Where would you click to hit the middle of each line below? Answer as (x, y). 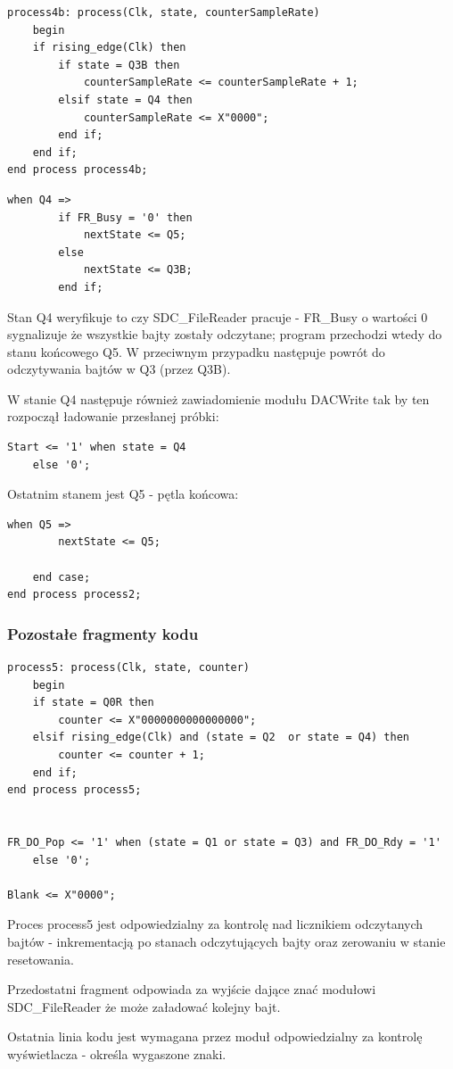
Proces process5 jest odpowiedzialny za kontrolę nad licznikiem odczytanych (215, 924)
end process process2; (74, 595)
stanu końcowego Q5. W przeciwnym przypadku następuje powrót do (196, 351)
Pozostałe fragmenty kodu (103, 633)
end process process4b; (78, 170)
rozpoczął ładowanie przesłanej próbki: (113, 416)
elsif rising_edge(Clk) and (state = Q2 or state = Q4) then (221, 738)
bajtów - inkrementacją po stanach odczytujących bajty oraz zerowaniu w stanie (226, 941)
